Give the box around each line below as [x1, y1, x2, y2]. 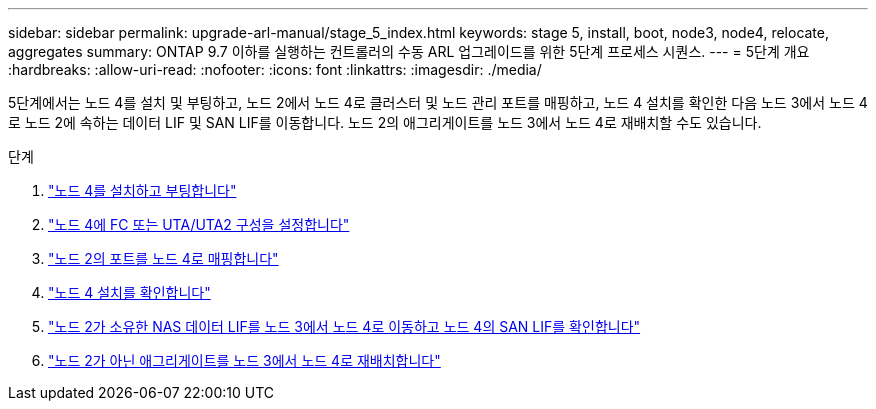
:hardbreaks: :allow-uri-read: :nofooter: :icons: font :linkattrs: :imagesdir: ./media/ [8, 61, 542, 78]
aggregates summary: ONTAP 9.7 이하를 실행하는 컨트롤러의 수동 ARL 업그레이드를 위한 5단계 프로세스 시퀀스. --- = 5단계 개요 [8, 43, 810, 60]
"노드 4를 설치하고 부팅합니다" [48, 182, 237, 199]
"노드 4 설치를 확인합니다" [48, 284, 211, 301]
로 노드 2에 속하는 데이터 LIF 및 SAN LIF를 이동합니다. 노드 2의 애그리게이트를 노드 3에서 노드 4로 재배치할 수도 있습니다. [8, 114, 762, 131]
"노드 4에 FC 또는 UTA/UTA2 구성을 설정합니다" [48, 216, 350, 233]
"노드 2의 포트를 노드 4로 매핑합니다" [48, 250, 279, 267]
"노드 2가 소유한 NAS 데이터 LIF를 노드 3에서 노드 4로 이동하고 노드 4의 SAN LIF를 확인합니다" [48, 318, 641, 335]
